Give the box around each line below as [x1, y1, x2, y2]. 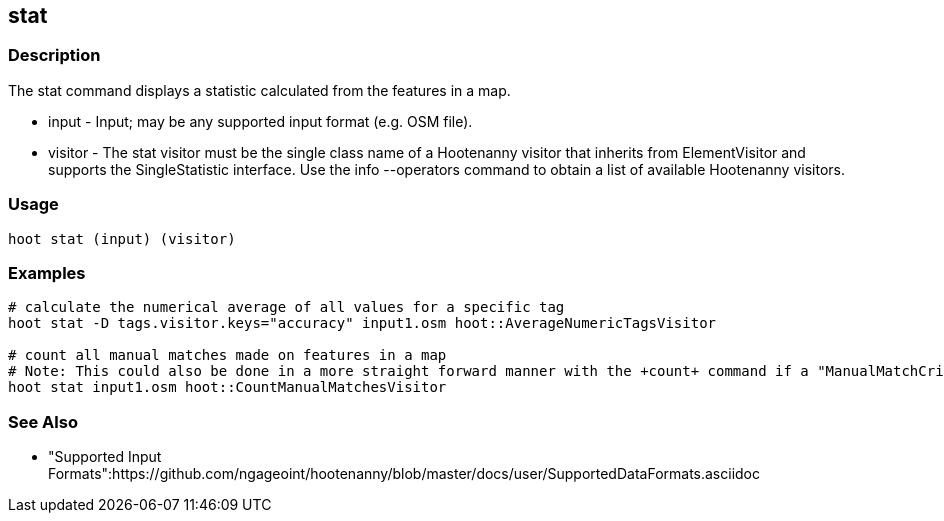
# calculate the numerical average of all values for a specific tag [8, 299, 565, 316]
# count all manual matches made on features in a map [8, 347, 447, 364]
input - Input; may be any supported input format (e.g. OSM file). [48, 112, 473, 130]
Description [8, 45, 101, 66]
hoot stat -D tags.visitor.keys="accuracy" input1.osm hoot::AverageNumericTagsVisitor [8, 315, 717, 332]
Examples [8, 262, 86, 283]
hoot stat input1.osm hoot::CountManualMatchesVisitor [8, 379, 447, 396]
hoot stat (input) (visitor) [8, 230, 236, 247]
